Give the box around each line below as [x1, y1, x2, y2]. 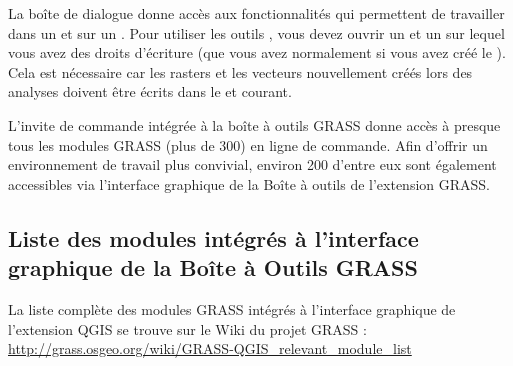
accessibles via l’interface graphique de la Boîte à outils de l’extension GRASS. [8, 173, 490, 194]
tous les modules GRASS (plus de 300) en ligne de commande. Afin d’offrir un [8, 134, 488, 155]
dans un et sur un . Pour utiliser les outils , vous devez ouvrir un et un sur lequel [8, 22, 505, 43]
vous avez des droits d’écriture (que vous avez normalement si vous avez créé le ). [8, 42, 506, 63]
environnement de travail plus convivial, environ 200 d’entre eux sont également [8, 154, 497, 175]
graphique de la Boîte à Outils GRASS [8, 252, 418, 283]
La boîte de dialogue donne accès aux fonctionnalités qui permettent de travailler [8, 3, 505, 23]
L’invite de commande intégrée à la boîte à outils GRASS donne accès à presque [8, 114, 501, 135]
